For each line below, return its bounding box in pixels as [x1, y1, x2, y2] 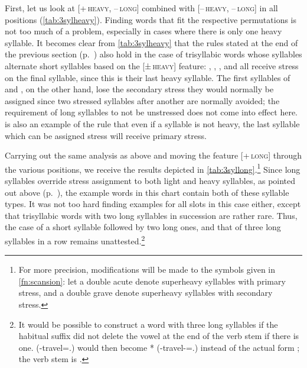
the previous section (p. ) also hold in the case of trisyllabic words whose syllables [5, 48, 302, 60]
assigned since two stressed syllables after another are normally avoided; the [5, 94, 280, 106]
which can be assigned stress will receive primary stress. [5, 129, 207, 141]
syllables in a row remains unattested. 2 [5, 233, 145, 247]
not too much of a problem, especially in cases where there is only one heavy [5, 25, 282, 37]
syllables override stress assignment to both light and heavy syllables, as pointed [5, 174, 296, 186]
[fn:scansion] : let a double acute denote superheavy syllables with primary [18, 275, 286, 287]
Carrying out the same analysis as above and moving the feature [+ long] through [5, 149, 302, 162]
